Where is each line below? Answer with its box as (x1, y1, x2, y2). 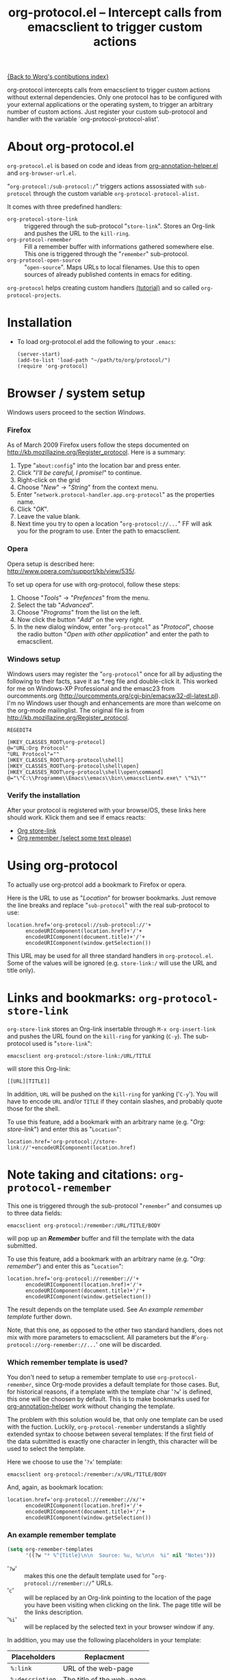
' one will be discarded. (95, 1341, 162, 1348)
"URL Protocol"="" (7, 750, 60, 758)
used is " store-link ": (31, 1039, 92, 1048)
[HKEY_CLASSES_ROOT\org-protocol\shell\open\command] (7, 769, 164, 776)
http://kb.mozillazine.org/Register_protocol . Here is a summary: (7, 448, 186, 456)
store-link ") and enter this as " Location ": (7, 1125, 122, 1133)
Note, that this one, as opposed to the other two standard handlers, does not (7, 1326, 224, 1334)
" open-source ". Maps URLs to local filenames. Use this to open (24, 263, 200, 271)
